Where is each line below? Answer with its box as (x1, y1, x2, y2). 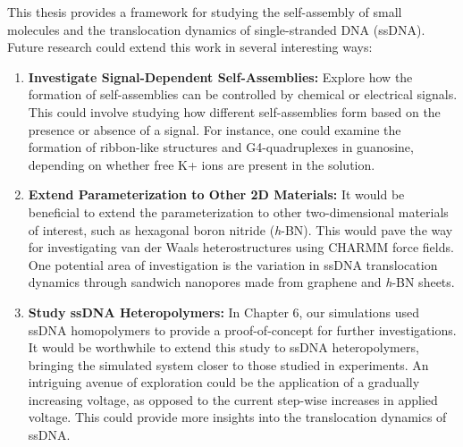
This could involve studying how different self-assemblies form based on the (28, 102, 441, 121)
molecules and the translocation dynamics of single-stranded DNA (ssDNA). (7, 20, 425, 38)
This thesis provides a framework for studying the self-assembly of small (7, 3, 402, 21)
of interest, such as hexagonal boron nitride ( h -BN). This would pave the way (28, 220, 453, 239)
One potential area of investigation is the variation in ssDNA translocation (28, 255, 438, 274)
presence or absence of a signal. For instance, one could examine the (28, 120, 401, 139)
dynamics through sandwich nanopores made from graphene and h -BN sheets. (28, 273, 455, 291)
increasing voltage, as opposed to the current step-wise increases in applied (28, 390, 438, 409)
